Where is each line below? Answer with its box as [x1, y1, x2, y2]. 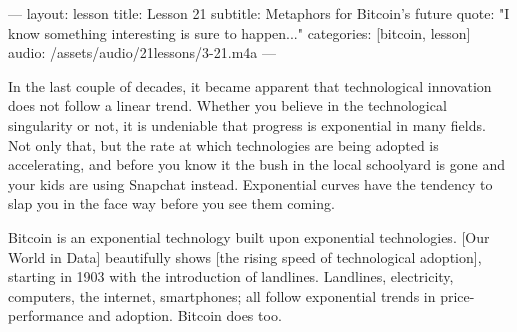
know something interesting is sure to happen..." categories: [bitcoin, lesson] [8, 22, 471, 43]
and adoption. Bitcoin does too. [88, 305, 282, 326]
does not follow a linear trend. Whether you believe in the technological [8, 95, 447, 116]
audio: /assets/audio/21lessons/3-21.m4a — [8, 42, 277, 63]
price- [440, 285, 475, 306]
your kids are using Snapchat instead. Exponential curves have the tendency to [8, 173, 493, 194]
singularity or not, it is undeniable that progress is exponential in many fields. [8, 114, 486, 135]
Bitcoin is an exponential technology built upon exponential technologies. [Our [8, 226, 490, 247]
